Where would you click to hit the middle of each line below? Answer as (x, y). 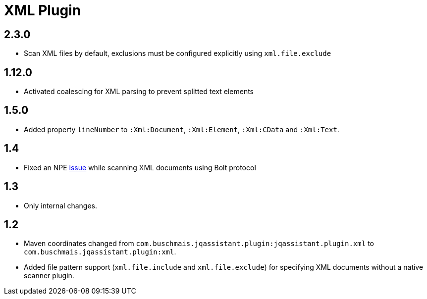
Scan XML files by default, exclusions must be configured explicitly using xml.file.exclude (178, 53)
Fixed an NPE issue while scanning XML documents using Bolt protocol (140, 167)
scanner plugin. (49, 276)
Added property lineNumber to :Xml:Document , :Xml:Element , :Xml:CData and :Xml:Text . (182, 129)
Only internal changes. (61, 205)
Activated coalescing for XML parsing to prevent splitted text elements (139, 92)
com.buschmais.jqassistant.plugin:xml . (100, 252)
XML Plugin (43, 10)
